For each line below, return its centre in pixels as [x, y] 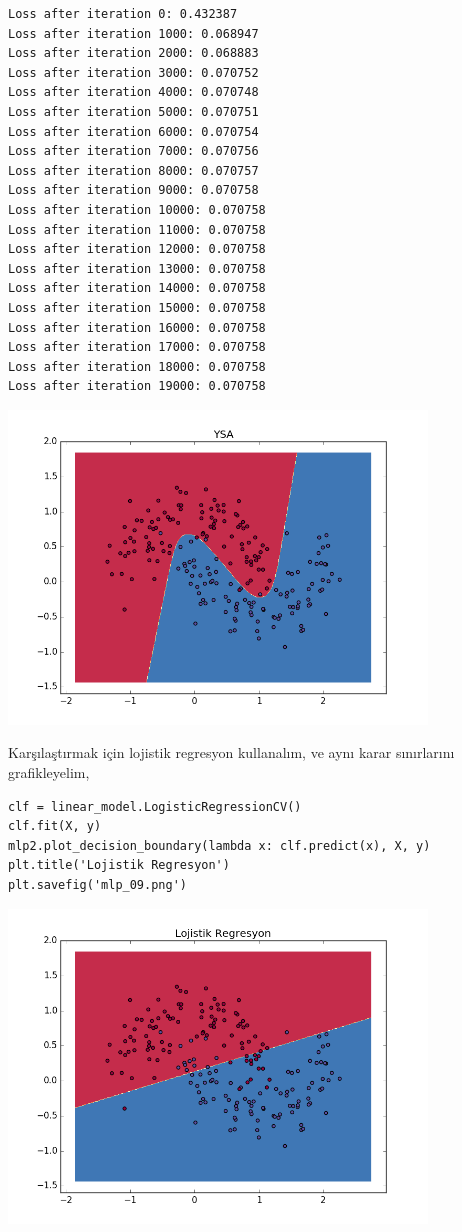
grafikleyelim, [49, 772]
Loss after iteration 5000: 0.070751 [133, 111]
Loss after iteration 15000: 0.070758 [137, 307]
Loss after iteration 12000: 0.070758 [137, 249]
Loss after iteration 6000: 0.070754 [133, 131]
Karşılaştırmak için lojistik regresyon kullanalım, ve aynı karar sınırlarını [231, 752]
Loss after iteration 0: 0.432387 [123, 14]
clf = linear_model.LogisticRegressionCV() [155, 806]
